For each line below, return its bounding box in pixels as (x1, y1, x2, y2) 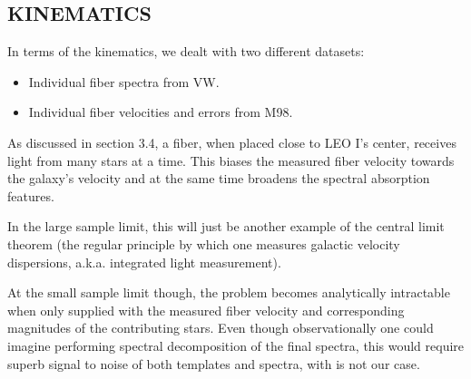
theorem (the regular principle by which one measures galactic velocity (7, 234, 400, 253)
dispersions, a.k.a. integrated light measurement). (7, 252, 281, 271)
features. (7, 186, 54, 205)
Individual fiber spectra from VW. (28, 72, 220, 91)
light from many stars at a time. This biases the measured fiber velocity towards (7, 151, 455, 170)
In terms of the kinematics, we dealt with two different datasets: (7, 42, 365, 61)
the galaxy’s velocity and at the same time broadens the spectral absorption (7, 169, 430, 188)
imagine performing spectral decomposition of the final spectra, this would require (7, 335, 465, 355)
